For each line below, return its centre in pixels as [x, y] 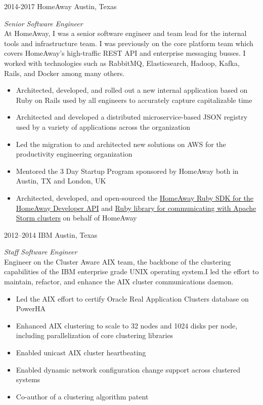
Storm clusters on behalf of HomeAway [76, 218]
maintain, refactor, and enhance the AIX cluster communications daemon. [119, 282]
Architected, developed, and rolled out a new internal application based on [132, 90]
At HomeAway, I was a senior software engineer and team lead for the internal [125, 33]
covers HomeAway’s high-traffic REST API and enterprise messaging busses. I [125, 53]
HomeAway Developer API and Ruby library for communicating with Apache [136, 208]
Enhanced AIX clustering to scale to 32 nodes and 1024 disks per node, [127, 325]
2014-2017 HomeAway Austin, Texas [60, 6]
